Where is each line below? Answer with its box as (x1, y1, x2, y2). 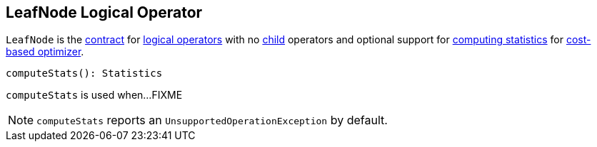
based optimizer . (6, 45, 84, 58)
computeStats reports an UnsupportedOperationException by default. (36, 113, 388, 128)
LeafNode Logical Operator (6, 4, 203, 21)
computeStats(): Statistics (6, 67, 163, 80)
